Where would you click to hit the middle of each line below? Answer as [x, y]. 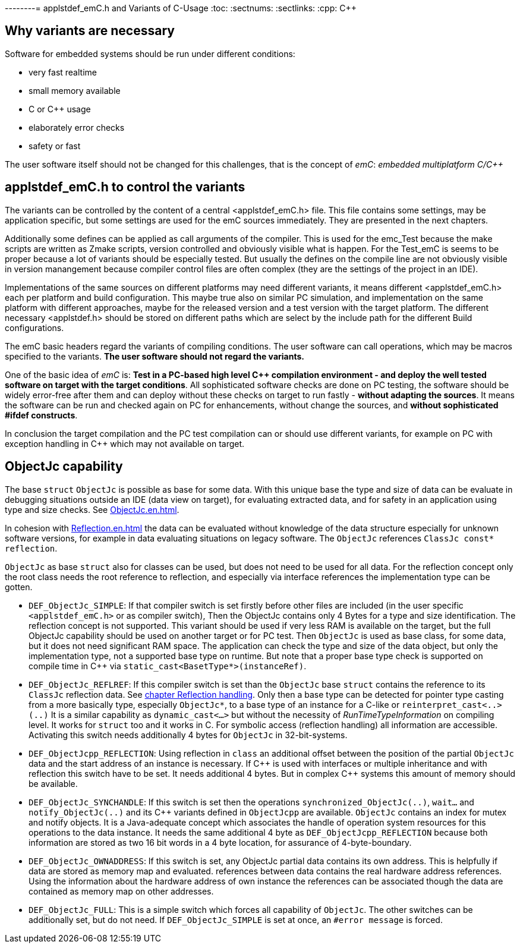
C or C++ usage [60, 109]
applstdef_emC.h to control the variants [125, 187]
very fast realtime [63, 72]
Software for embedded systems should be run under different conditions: [150, 53]
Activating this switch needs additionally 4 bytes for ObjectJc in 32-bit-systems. [188, 735]
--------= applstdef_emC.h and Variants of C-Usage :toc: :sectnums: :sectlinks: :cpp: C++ [181, 8]
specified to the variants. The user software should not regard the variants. [155, 356]
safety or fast [55, 146]
